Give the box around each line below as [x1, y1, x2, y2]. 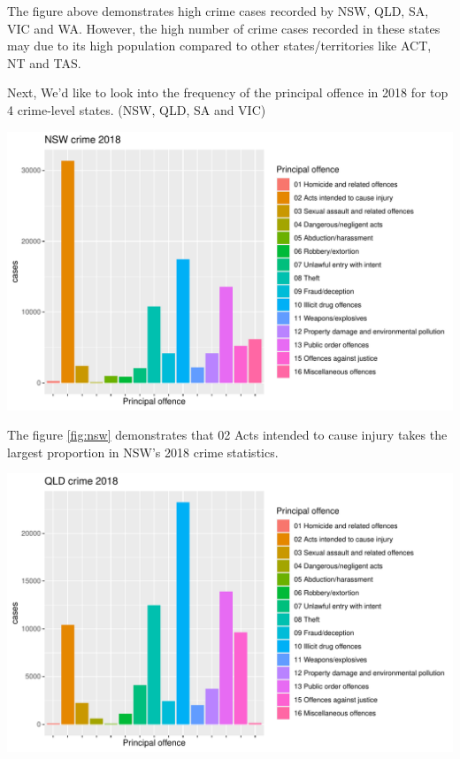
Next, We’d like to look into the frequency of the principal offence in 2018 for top [7, 83, 448, 102]
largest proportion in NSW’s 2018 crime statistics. [7, 442, 279, 461]
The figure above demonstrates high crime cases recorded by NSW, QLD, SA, [7, 2, 429, 19]
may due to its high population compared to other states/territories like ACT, [7, 36, 432, 55]
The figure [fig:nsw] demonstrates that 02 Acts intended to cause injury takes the [7, 425, 448, 444]
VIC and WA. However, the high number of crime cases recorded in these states [7, 19, 441, 37]
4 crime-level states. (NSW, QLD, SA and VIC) [7, 100, 266, 119]
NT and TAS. [7, 53, 81, 72]
